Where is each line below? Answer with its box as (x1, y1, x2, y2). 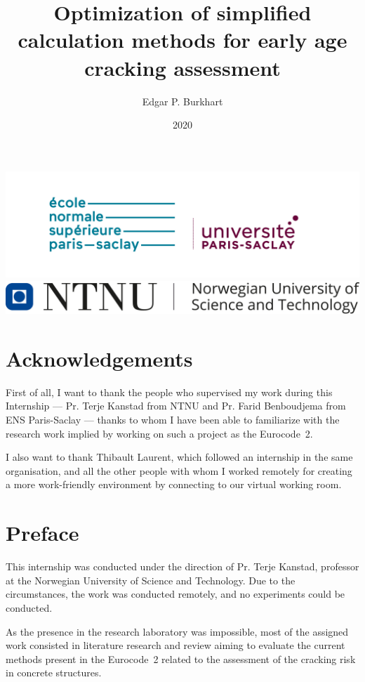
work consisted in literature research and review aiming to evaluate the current (6, 638, 345, 653)
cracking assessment (84, 53, 281, 81)
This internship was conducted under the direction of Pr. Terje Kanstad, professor (6, 559, 359, 574)
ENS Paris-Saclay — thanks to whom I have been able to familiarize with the (6, 412, 340, 427)
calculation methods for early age (18, 25, 347, 54)
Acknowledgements (6, 343, 193, 372)
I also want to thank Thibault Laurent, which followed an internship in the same (6, 450, 353, 464)
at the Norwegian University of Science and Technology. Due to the (6, 572, 296, 587)
